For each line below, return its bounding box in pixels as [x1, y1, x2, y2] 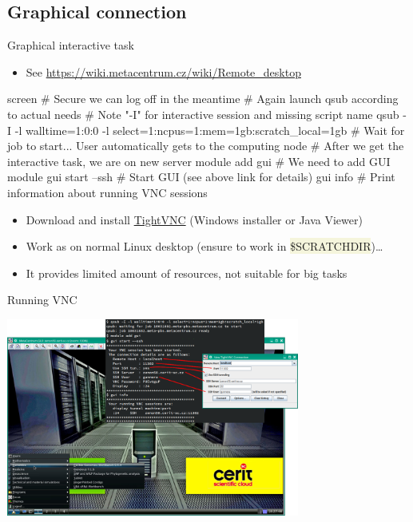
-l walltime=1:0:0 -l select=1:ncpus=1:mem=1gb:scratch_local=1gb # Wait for [14, 121, 405, 138]
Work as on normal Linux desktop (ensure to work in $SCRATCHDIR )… [26, 238, 383, 255]
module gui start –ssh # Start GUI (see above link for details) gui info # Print [7, 168, 395, 185]
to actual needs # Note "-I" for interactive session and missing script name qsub [7, 105, 399, 122]
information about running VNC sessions [7, 184, 208, 200]
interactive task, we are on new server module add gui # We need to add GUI [7, 152, 391, 169]
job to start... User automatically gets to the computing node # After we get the [7, 137, 404, 154]
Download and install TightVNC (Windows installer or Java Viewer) [26, 211, 363, 227]
